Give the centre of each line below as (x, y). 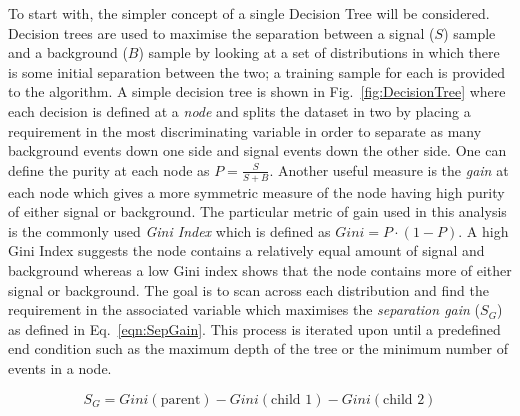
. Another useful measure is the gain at (389, 169)
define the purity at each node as (109, 169)
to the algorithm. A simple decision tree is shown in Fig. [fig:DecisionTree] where (257, 91)
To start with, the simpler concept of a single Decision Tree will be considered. (249, 13)
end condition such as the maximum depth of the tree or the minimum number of (258, 348)
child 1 (292, 399)
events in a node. (60, 367)
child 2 (403, 399)
